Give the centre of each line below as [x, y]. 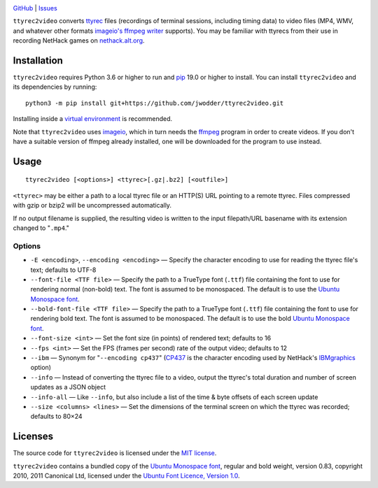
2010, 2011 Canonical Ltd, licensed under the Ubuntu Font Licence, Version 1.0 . [127, 476]
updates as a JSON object [68, 387]
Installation [38, 60]
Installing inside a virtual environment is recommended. [93, 119]
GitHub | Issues [35, 8]
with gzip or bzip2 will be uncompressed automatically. [92, 206]
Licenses [33, 437]
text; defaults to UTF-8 [63, 270]
